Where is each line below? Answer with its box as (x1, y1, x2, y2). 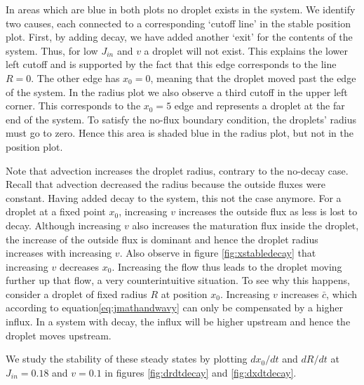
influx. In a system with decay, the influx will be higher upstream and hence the (6, 314, 351, 329)
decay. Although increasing (6, 217, 121, 232)
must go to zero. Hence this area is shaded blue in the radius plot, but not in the (6, 126, 353, 140)
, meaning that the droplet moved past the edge (150, 70, 356, 85)
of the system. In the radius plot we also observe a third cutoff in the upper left (6, 84, 348, 99)
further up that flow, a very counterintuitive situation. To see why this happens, (6, 273, 350, 288)
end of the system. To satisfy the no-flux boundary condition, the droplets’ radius (6, 112, 356, 126)
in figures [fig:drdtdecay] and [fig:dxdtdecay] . (105, 365, 297, 379)
